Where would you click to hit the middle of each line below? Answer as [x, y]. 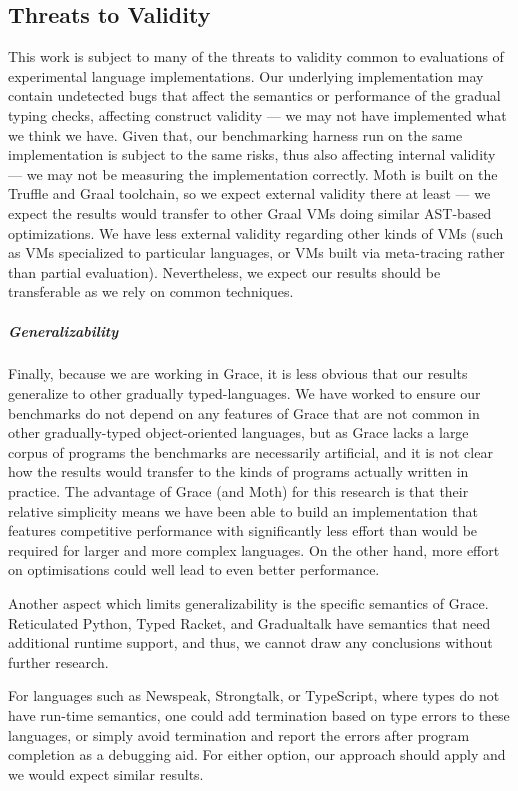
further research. [58, 661]
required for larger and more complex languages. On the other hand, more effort [254, 549]
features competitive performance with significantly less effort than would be [243, 530]
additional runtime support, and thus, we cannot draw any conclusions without [250, 642]
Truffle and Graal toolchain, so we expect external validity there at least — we [249, 193]
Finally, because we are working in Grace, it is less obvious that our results [238, 373]
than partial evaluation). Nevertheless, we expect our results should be [224, 271]
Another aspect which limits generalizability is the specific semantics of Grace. [248, 603]
